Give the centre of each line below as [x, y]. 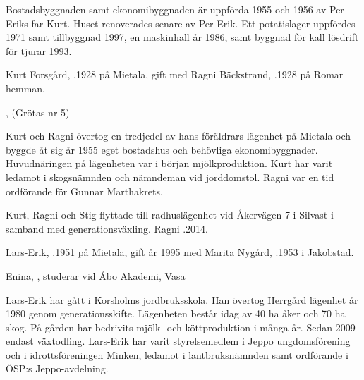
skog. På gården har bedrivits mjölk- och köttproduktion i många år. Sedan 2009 [181, 327]
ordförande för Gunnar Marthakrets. [84, 191]
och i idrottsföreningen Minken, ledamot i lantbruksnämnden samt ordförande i [177, 354]
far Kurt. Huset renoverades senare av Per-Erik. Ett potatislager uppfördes [193, 23]
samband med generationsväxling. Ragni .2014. [107, 228]
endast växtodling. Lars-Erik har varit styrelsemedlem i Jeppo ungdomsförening [178, 341]
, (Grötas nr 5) [38, 112]
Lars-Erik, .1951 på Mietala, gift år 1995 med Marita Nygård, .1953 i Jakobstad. [180, 252]
